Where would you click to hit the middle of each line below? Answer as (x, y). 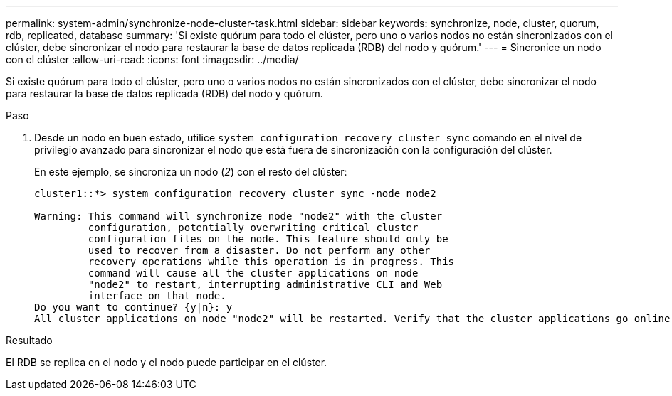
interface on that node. (157, 296)
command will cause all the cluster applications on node (253, 273)
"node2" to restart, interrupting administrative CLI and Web (265, 284)
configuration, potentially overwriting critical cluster (253, 228)
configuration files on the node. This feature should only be (268, 239)
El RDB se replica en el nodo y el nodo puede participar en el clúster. (167, 362)
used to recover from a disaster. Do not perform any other (259, 250)
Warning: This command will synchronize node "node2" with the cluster (238, 216)
